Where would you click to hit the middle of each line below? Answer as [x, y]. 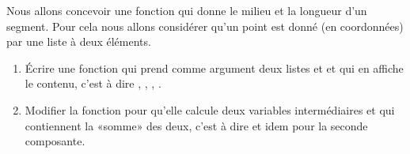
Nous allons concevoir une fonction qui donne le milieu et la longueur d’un [187, 10]
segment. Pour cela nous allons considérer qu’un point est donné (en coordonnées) [205, 26]
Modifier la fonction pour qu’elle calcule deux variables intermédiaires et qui [210, 109]
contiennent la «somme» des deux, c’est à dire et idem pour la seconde [196, 125]
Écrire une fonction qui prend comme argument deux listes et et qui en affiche [214, 68]
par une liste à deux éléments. [79, 41]
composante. [55, 141]
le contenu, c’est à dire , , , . [93, 83]
